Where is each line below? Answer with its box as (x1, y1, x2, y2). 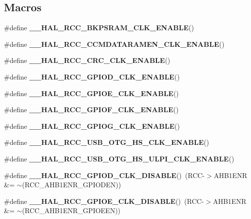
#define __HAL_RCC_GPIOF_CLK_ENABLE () (4, 104, 179, 115)
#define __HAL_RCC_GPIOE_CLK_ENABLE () (4, 88, 179, 98)
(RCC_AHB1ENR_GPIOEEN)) (22, 205, 121, 216)
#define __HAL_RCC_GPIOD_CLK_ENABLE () (4, 71, 180, 81)
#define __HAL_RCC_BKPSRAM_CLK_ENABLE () (4, 22, 194, 33)
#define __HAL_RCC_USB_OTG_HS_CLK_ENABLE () (4, 137, 209, 147)
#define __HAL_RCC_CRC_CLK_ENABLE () (4, 55, 171, 65)
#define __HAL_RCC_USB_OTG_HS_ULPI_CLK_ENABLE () (4, 153, 234, 163)
